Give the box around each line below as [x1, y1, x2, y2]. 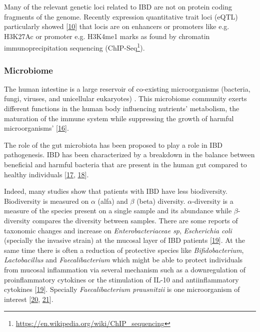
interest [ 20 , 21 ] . [4, 293, 53, 304]
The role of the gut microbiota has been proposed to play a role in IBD [4, 139, 223, 150]
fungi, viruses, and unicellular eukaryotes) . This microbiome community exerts [4, 93, 247, 104]
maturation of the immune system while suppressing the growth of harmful [4, 113, 234, 123]
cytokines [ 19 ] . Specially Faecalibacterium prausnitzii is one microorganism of [4, 284, 240, 294]
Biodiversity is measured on [4, 195, 89, 206]
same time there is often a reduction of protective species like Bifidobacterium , [4, 244, 244, 255]
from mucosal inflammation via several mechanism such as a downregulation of [4, 264, 246, 274]
